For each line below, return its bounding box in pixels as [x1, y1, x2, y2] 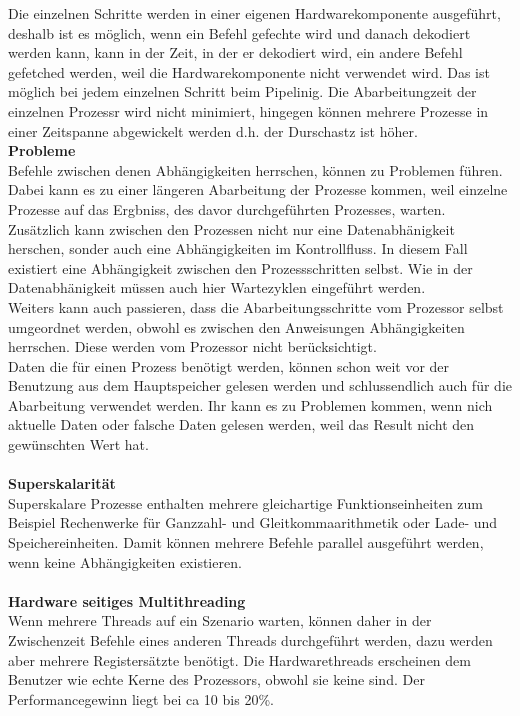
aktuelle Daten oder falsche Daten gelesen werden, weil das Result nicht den [8, 414, 475, 435]
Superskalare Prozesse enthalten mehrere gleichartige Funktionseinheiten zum [8, 492, 483, 513]
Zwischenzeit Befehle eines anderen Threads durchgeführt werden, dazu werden [8, 630, 493, 650]
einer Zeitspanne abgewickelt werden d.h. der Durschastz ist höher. [8, 120, 418, 141]
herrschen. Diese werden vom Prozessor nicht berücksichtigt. [8, 336, 377, 357]
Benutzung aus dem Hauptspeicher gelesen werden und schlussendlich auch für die [8, 375, 512, 396]
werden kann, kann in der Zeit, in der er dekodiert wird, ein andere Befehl [8, 42, 463, 63]
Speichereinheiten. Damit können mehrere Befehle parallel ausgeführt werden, [8, 532, 484, 553]
